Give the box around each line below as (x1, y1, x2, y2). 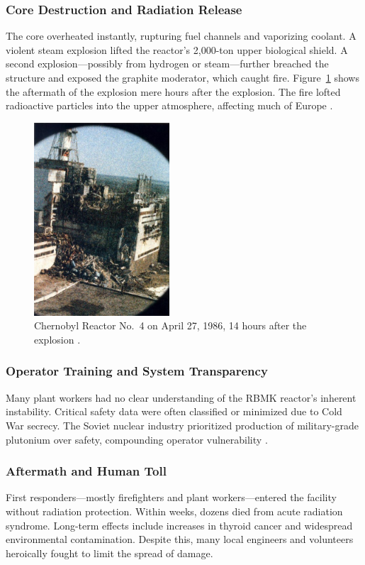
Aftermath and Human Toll (6, 462, 167, 480)
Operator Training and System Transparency (6, 362, 268, 380)
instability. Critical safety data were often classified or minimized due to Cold (6, 404, 342, 419)
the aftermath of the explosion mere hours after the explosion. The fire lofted (6, 84, 341, 99)
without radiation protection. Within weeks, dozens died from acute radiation (6, 503, 343, 518)
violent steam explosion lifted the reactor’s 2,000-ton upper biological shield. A (6, 42, 348, 57)
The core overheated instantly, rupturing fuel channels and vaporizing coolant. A (6, 28, 356, 43)
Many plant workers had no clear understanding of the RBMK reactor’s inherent (6, 390, 356, 405)
